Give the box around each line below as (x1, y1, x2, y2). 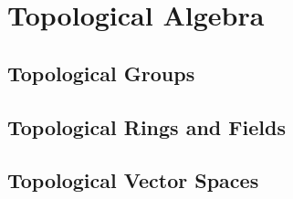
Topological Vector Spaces (7, 166, 259, 194)
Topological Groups (7, 58, 195, 87)
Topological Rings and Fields (7, 112, 286, 141)
